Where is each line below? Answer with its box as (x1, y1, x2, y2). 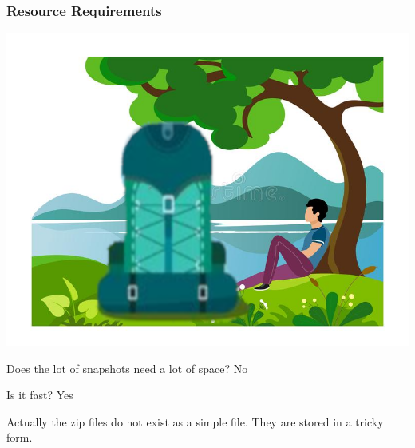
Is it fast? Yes (6, 387, 73, 403)
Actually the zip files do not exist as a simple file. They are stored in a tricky (6, 413, 384, 430)
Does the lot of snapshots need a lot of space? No (6, 359, 248, 376)
